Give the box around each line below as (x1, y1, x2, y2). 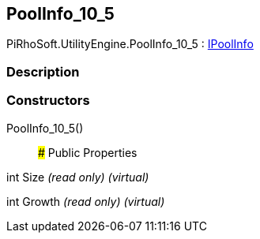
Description (6, 63, 80, 80)
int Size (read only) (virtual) (6, 170, 149, 184)
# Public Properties (38, 145, 138, 159)
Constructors (6, 92, 90, 109)
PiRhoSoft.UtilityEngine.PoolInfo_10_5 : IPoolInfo (6, 37, 254, 51)
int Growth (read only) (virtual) (6, 194, 165, 208)
